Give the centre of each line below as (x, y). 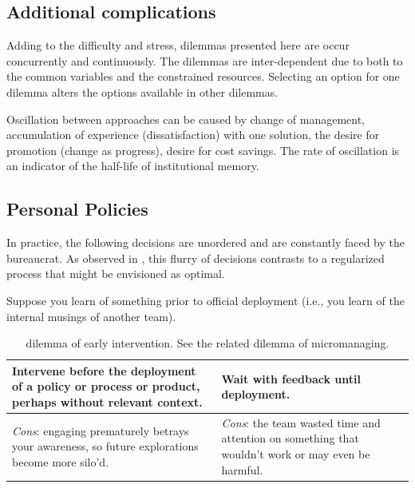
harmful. (242, 469)
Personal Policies (77, 209)
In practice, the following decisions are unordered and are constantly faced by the (206, 242)
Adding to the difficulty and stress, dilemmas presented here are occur (178, 45)
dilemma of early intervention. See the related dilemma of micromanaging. (207, 343)
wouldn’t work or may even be (296, 453)
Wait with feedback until (291, 378)
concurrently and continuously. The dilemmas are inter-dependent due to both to (205, 60)
